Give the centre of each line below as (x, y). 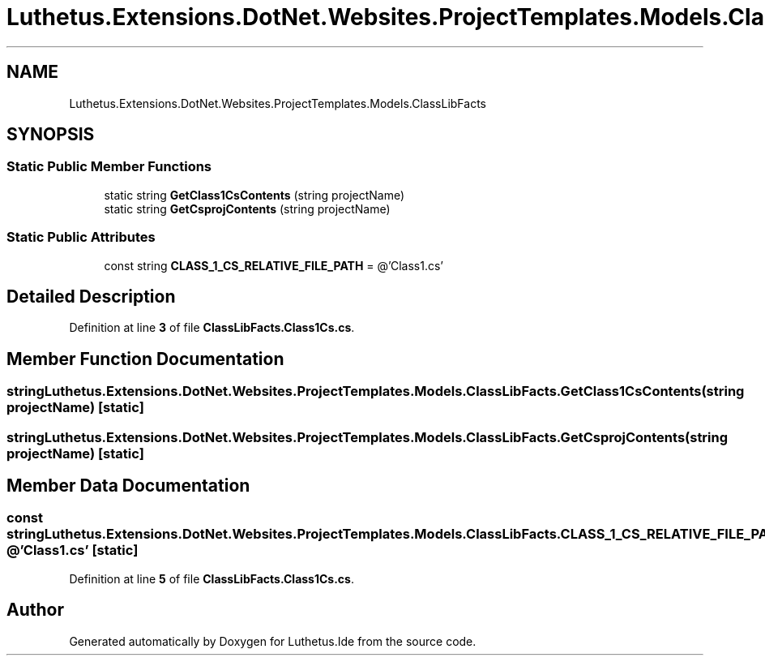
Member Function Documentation (145, 359)
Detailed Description (91, 296)
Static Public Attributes (81, 237)
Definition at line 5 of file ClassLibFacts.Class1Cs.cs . (212, 578)
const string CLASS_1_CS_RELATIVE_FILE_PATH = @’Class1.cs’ (274, 265)
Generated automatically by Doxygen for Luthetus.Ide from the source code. (273, 641)
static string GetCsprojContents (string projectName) (247, 208)
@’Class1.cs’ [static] (73, 550)
